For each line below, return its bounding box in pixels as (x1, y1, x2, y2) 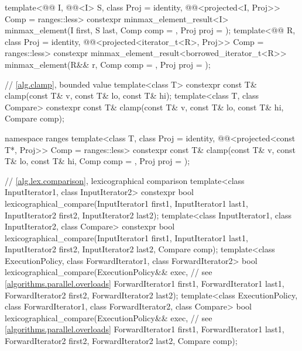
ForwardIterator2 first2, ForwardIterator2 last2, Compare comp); (5, 335, 238, 347)
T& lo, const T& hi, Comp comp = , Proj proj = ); (5, 155, 190, 167)
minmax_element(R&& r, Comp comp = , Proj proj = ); (5, 58, 211, 70)
